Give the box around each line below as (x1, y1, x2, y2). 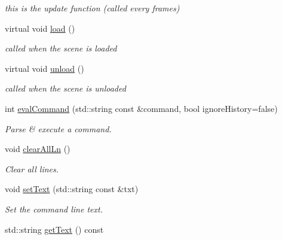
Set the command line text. (5, 202, 103, 215)
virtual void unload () (5, 62, 84, 74)
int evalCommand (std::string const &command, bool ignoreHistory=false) (5, 102, 278, 114)
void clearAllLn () (5, 142, 70, 155)
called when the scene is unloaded (5, 82, 126, 95)
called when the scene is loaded (5, 42, 117, 54)
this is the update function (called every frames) (5, 2, 180, 14)
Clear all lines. (5, 162, 59, 175)
